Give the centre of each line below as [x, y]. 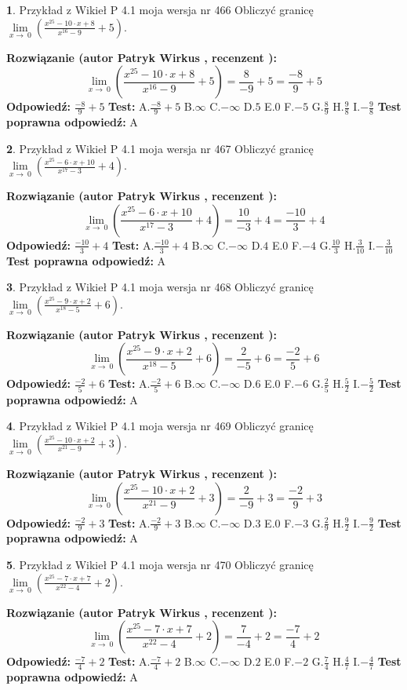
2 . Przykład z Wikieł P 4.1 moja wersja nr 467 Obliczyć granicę [160, 148]
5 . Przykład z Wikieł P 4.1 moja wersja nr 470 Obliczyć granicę [160, 564]
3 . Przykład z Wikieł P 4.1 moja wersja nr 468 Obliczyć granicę [160, 287]
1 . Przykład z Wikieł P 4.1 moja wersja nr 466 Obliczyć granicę [160, 9]
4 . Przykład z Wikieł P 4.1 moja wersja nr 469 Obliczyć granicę [160, 426]
